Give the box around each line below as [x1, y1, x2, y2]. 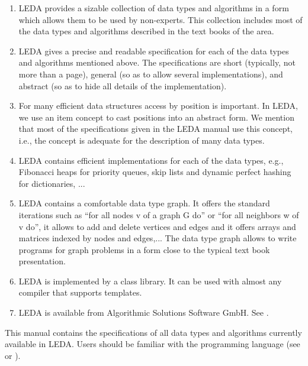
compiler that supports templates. [18, 286, 142, 299]
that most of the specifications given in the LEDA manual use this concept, [18, 122, 293, 135]
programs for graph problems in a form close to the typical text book [18, 243, 270, 255]
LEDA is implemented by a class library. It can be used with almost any [18, 274, 282, 287]
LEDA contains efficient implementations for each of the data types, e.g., [18, 154, 284, 166]
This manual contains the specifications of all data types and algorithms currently [5, 326, 302, 338]
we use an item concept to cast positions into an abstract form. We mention [18, 111, 294, 123]
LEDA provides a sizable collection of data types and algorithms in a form [18, 2, 289, 14]
